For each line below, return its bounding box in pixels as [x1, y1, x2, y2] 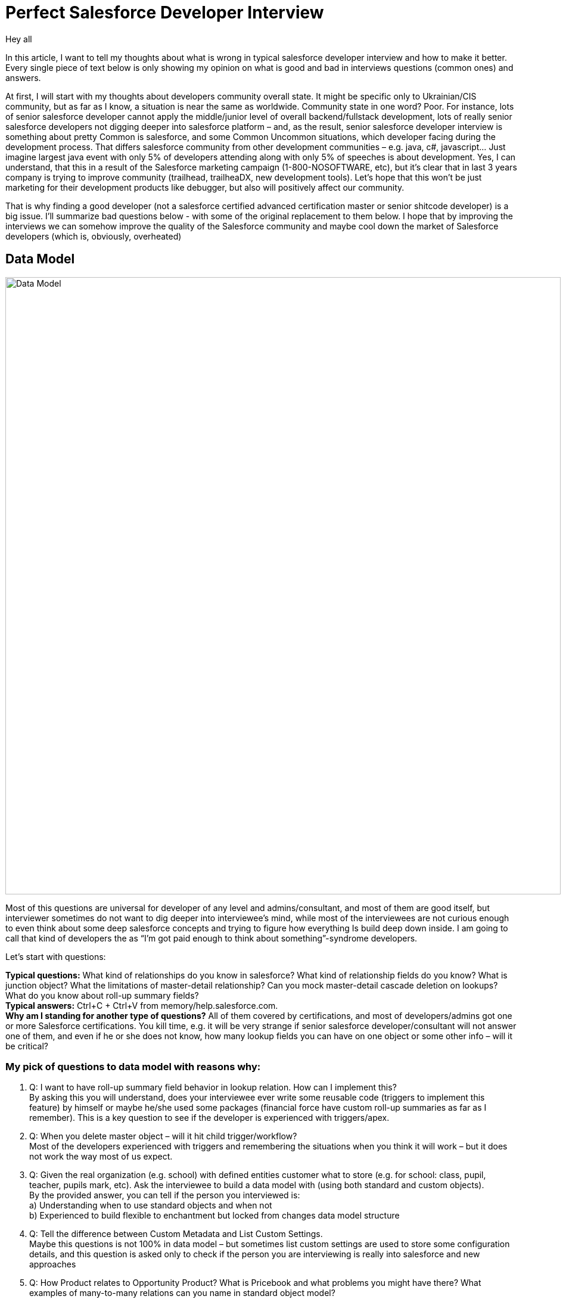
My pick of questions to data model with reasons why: [5, 1060, 261, 1073]
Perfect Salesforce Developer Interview [5, 2, 324, 23]
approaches [29, 1259, 76, 1270]
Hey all [5, 33, 32, 44]
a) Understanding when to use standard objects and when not [29, 1200, 272, 1211]
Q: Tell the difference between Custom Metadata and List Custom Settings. [29, 1229, 323, 1239]
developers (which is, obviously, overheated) [5, 231, 182, 241]
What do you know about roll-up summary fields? [5, 990, 199, 1000]
